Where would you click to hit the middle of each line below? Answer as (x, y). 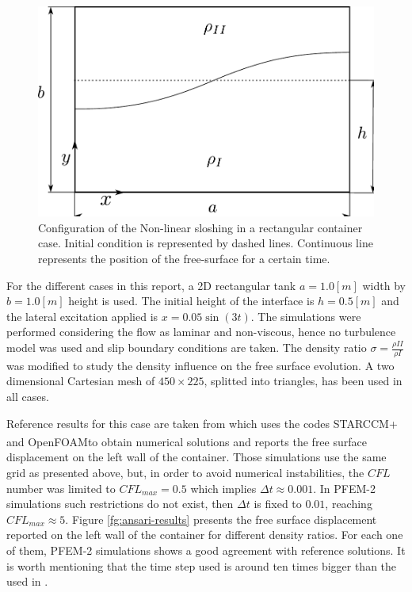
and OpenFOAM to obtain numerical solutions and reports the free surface (187, 441)
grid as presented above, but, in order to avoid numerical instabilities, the (185, 473)
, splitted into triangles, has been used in (303, 381)
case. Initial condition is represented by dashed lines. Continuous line (206, 243)
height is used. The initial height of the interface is (191, 301)
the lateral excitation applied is (82, 316)
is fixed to (278, 504)
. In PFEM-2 (344, 488)
